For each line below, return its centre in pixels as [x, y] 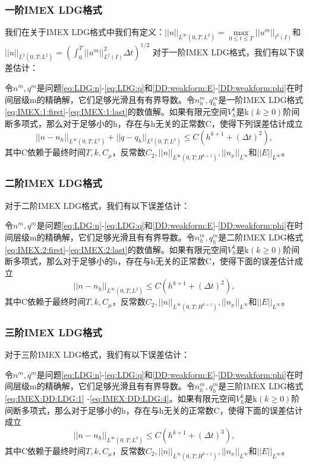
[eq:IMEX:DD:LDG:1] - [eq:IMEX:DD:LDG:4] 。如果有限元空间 [120, 398]
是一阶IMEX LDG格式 [261, 99]
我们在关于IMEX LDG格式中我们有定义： [85, 32]
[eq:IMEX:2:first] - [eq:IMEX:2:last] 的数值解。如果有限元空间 [116, 249]
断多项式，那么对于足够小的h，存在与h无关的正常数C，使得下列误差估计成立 [154, 123]
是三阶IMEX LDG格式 [261, 386]
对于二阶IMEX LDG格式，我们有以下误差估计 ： [97, 205]
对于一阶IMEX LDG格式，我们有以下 [224, 51]
